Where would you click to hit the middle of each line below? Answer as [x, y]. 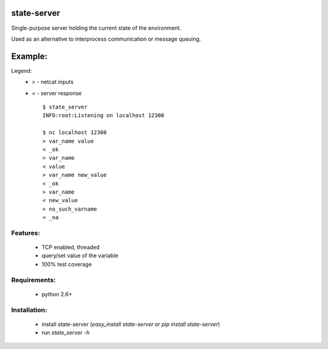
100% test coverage [67, 264]
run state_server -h [66, 333]
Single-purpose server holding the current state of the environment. [96, 28]
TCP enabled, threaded [71, 247]
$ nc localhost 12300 [75, 133]
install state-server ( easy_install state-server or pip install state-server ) [131, 324]
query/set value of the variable [80, 256]
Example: [29, 56]
